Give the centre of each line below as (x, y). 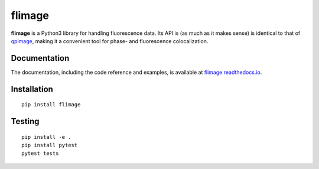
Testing (25, 121)
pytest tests (40, 153)
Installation (32, 89)
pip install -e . (46, 137)
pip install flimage (51, 105)
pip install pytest (50, 145)
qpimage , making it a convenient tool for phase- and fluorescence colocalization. (110, 41)
